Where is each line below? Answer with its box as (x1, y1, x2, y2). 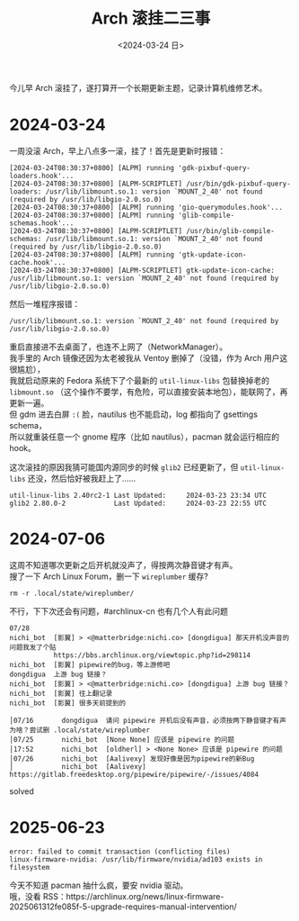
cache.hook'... (9, 257, 66, 266)
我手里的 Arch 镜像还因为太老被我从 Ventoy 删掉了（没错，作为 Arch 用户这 (9, 352, 288, 363)
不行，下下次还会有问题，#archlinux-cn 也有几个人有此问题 (9, 605, 229, 617)
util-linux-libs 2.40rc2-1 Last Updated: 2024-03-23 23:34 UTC (9, 491, 268, 500)
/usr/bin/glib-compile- (185, 226, 276, 235)
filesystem (9, 862, 50, 871)
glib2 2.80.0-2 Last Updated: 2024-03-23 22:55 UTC (9, 499, 268, 508)
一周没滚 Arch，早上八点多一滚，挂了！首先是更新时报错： (9, 145, 226, 156)
